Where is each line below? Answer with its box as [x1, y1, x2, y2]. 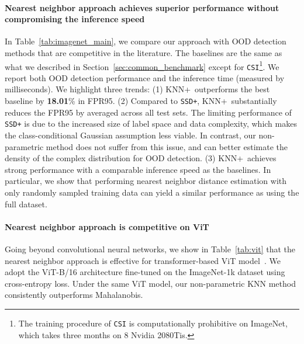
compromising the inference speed [5, 13, 145, 25]
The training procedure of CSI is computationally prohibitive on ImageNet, [18, 317, 288, 329]
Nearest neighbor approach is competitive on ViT [5, 220, 209, 232]
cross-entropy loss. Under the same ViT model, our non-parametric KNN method [5, 277, 296, 289]
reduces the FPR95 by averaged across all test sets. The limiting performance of [5, 106, 292, 118]
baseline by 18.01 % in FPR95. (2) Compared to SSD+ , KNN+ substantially [5, 95, 277, 107]
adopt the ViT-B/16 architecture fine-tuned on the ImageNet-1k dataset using [5, 266, 285, 278]
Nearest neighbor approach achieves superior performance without [5, 1, 279, 13]
